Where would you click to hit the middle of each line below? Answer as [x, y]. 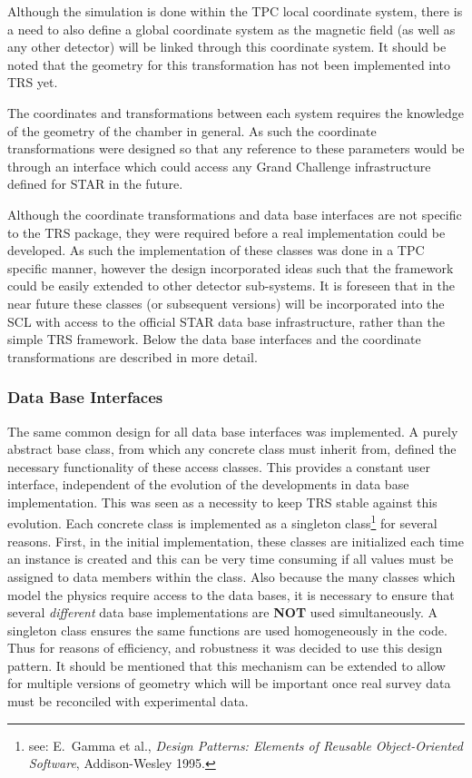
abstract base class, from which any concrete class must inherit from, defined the [232, 449]
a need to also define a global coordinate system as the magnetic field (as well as [231, 29]
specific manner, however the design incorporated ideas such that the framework [231, 267]
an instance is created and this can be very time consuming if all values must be [231, 559]
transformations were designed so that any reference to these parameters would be [236, 148]
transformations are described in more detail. [133, 356]
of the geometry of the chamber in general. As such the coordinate [192, 130]
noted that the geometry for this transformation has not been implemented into [229, 64]
